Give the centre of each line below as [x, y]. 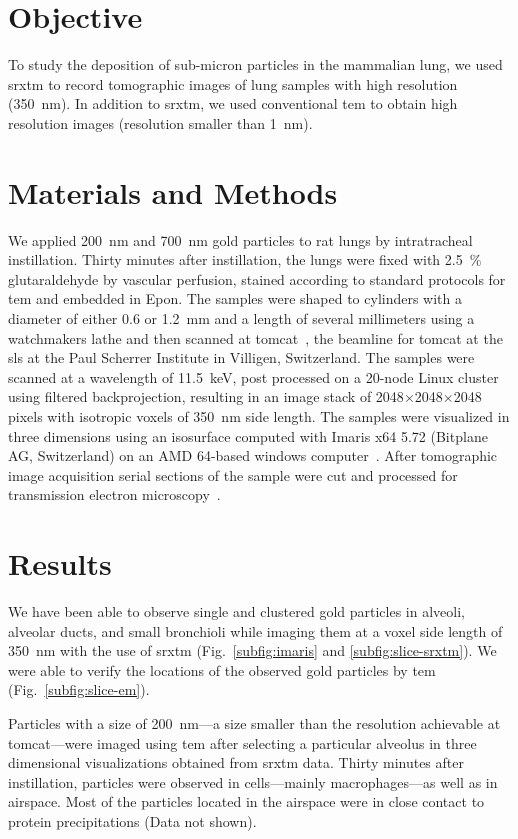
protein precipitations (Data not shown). [132, 821]
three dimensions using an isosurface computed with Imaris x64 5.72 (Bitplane [248, 435]
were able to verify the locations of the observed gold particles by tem [222, 669]
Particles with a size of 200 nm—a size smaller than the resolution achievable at [254, 723]
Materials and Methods [173, 191]
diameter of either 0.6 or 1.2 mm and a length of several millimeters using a [241, 318]
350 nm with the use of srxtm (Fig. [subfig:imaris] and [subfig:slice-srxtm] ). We [252, 650]
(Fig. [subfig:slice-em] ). [79, 689]
